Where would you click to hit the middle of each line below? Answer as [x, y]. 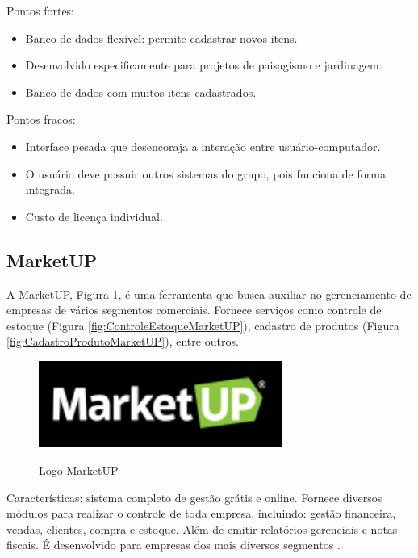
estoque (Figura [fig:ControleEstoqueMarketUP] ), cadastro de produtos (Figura [203, 325]
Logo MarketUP [79, 470]
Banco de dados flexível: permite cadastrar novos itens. [161, 38]
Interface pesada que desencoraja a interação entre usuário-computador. [203, 146]
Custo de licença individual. [94, 216]
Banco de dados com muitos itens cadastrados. [141, 92]
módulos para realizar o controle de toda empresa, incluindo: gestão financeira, [201, 513]
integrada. [50, 189]
